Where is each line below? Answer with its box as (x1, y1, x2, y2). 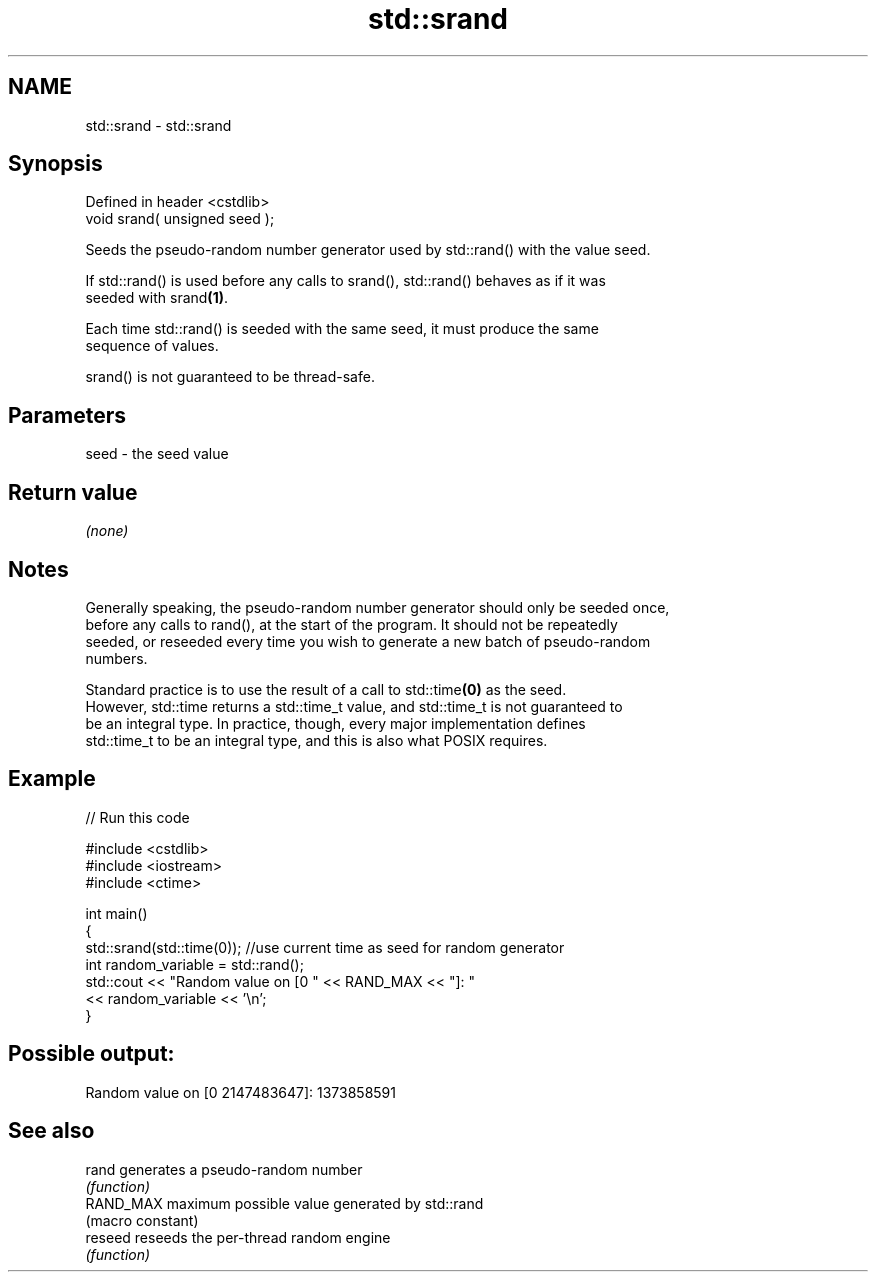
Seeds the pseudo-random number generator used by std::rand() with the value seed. (85, 241, 651, 259)
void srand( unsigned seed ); (85, 210, 275, 228)
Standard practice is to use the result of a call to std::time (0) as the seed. (85, 680, 567, 698)
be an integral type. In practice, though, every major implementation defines (85, 714, 586, 732)
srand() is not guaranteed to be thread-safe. (85, 368, 375, 386)
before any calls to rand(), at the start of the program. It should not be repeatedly (85, 615, 618, 633)
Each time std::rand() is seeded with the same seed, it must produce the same (85, 320, 599, 338)
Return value (8, 479, 138, 505)
